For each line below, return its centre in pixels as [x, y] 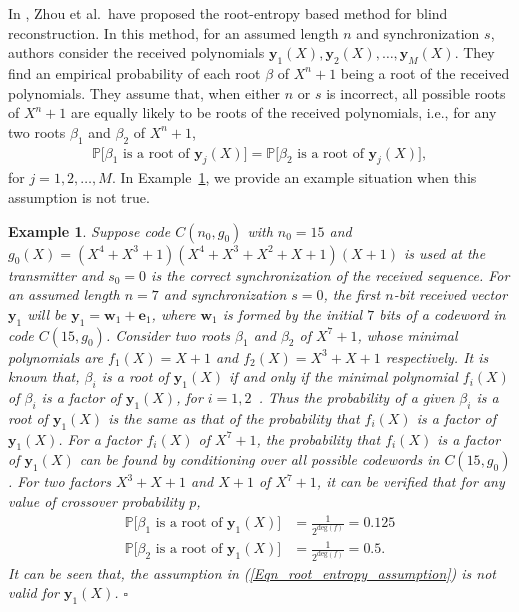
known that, [44, 376]
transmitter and [56, 274]
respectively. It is [437, 356]
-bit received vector [450, 294]
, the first [352, 294]
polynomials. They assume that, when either [144, 92]
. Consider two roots [168, 334]
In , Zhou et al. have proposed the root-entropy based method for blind [228, 13]
